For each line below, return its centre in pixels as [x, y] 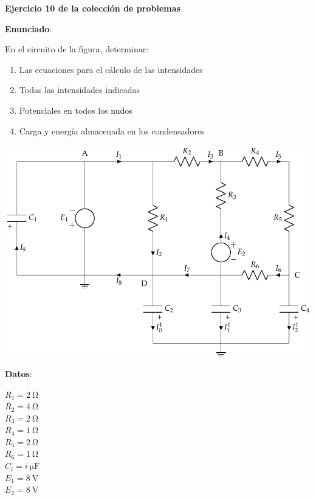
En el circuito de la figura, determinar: [77, 49]
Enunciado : [29, 28]
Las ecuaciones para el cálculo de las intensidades [111, 69]
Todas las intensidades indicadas [80, 90]
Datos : [19, 373]
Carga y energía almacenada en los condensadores [112, 130]
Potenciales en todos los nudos [76, 110]
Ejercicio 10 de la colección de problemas [93, 8]
